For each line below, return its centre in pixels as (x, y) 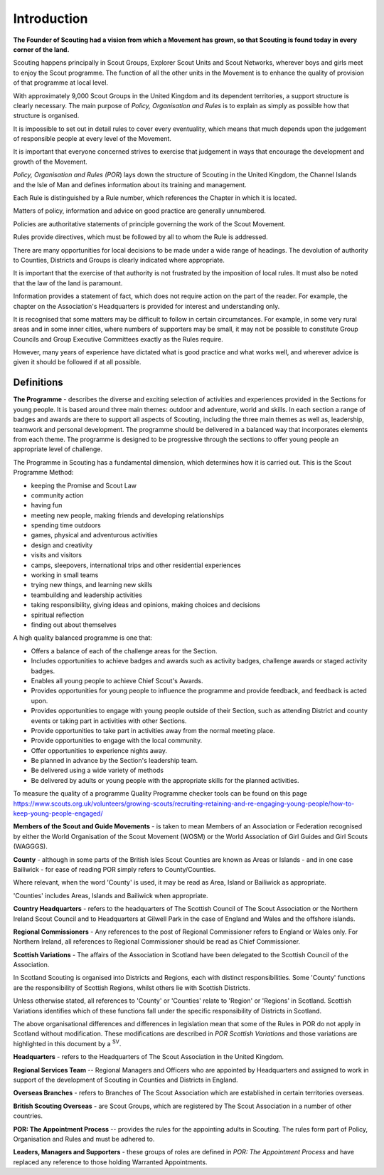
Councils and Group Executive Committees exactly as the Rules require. (118, 339)
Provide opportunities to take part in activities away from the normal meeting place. (153, 730)
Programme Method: (43, 473)
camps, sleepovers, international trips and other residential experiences (136, 565)
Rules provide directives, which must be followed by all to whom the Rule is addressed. (140, 237)
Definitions (38, 383)
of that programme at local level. (61, 83)
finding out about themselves (74, 625)
